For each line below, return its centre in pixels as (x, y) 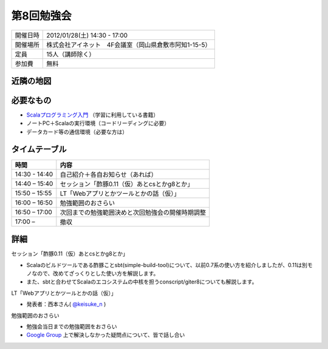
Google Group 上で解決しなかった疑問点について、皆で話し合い (106, 335)
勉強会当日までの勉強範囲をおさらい (72, 327)
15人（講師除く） (71, 54)
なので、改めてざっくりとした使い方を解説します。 (95, 274)
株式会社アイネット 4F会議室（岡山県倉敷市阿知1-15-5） (129, 44)
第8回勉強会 (42, 16)
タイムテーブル (39, 149)
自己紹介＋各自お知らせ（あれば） (108, 174)
